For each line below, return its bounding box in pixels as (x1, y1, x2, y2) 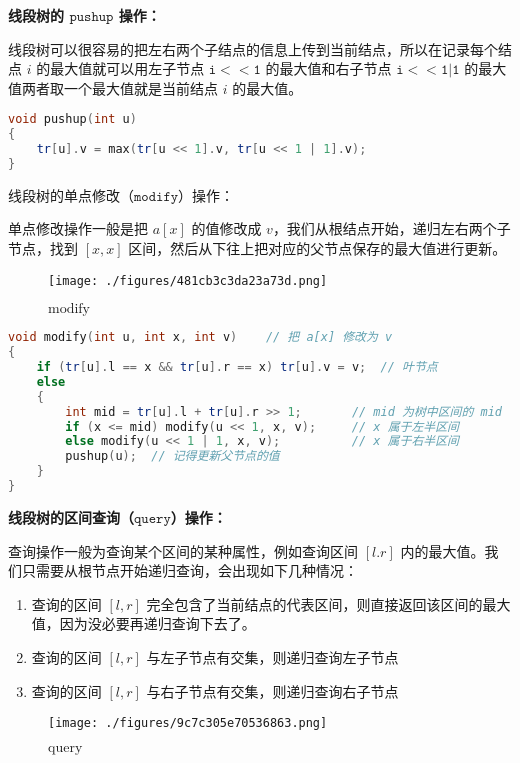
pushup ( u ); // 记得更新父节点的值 (65, 449, 280, 464)
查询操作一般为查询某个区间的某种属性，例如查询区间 (8, 540, 358, 561)
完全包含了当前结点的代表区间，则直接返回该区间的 (146, 593, 483, 614)
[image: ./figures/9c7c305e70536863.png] (48, 716, 328, 731)
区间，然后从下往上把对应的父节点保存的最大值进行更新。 (128, 238, 507, 259)
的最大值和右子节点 (265, 58, 392, 79)
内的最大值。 (400, 540, 485, 561)
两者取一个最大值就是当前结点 (21, 77, 218, 98)
